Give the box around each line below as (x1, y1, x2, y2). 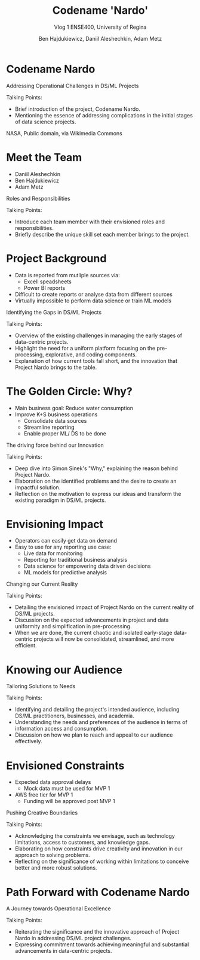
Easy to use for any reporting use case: (14, 543, 112, 551)
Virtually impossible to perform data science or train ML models (14, 297, 172, 304)
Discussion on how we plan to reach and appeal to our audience (14, 731, 173, 738)
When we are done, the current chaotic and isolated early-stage (14, 629, 173, 637)
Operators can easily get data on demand (14, 537, 118, 544)
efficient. (14, 642, 37, 649)
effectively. (14, 738, 42, 745)
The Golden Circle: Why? (6, 384, 133, 398)
